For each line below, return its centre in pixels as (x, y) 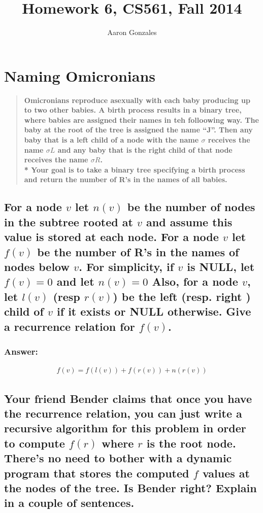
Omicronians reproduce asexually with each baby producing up (137, 100)
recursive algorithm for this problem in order (125, 428)
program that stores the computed (97, 473)
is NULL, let (221, 266)
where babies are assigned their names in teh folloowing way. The (141, 119)
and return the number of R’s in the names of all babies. (126, 179)
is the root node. (191, 443)
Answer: (21, 351)
